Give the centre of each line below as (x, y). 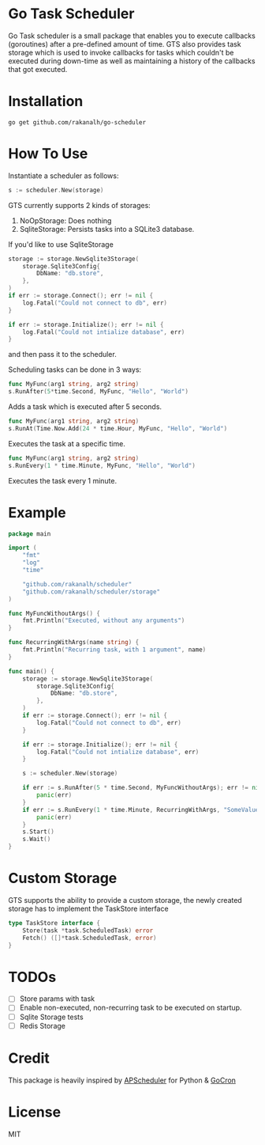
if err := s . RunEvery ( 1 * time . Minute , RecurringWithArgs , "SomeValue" (142, 809)
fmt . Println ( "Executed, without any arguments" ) (104, 621)
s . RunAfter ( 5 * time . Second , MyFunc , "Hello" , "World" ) (99, 392)
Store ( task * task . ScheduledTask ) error (88, 931)
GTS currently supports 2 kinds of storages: (80, 205)
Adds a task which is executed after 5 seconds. (85, 407)
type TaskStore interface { (54, 923)
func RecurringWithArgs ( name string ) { (74, 643)
